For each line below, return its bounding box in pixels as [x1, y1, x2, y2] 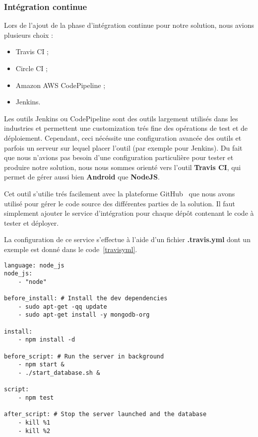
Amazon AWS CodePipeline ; [15, 80, 106, 90]
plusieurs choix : [4, 29, 53, 40]
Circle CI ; [15, 63, 48, 73]
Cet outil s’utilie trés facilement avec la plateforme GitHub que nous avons [4, 188, 235, 198]
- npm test [18, 394, 54, 401]
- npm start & [18, 361, 64, 368]
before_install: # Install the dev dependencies [4, 295, 168, 302]
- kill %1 [18, 419, 51, 426]
